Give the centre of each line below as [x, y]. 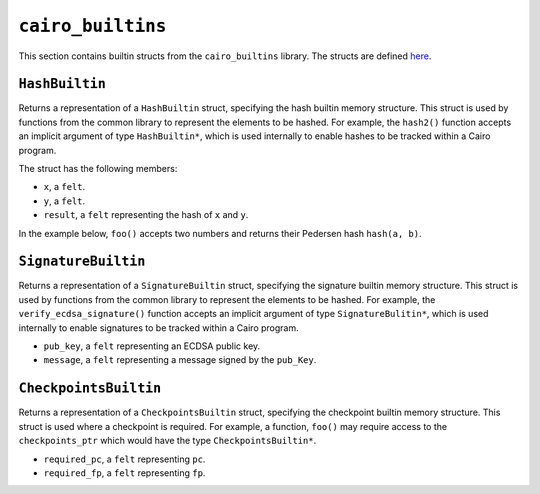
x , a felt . [64, 187]
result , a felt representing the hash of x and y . [146, 215]
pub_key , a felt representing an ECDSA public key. [152, 346]
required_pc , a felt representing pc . [124, 459]
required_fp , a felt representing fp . [124, 472]
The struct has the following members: [98, 169]
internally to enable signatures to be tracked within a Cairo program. [158, 327]
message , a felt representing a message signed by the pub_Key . [180, 360]
